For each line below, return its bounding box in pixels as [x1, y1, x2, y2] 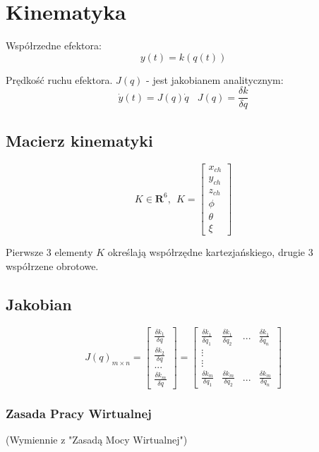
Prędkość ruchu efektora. [6, 72, 113, 87]
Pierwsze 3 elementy [6, 245, 93, 259]
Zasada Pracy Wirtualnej [6, 404, 152, 422]
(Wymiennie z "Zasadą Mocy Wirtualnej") [6, 432, 188, 446]
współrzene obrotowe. [6, 259, 99, 274]
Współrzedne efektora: [6, 38, 102, 53]
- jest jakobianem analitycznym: [146, 72, 284, 87]
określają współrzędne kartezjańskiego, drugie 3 [107, 245, 313, 259]
